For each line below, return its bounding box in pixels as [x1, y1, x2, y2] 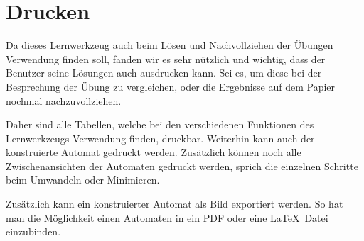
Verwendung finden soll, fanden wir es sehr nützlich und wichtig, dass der [6, 51, 326, 66]
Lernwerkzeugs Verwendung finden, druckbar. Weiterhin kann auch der [6, 130, 315, 145]
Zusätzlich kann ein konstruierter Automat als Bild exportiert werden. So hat [6, 196, 343, 211]
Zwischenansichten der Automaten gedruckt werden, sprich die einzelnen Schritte [6, 158, 358, 173]
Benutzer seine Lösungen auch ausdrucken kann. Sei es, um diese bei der [6, 65, 322, 80]
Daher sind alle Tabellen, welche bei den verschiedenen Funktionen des [6, 117, 314, 132]
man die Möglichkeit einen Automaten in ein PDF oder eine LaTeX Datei [6, 210, 328, 225]
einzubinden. [6, 224, 61, 239]
